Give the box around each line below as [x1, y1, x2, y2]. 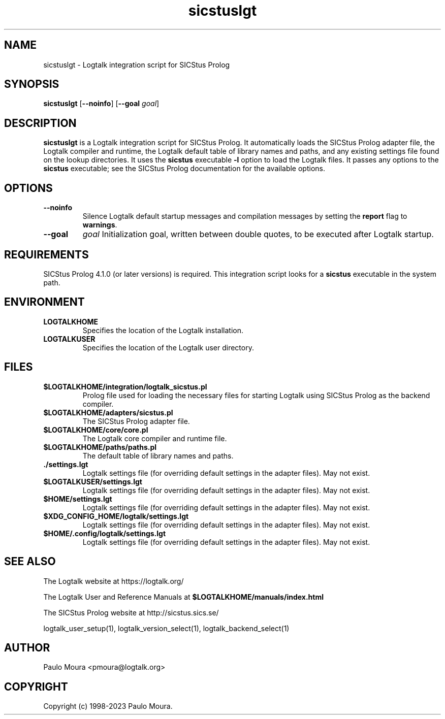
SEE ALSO [4, 555, 56, 568]
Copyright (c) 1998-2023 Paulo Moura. [43, 702, 173, 711]
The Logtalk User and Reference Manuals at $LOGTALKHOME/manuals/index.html [43, 592, 324, 601]
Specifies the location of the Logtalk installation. [82, 325, 244, 335]
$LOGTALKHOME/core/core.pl [43, 425, 148, 434]
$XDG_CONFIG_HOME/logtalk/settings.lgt [43, 511, 189, 520]
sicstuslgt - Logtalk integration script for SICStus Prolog [43, 60, 230, 69]
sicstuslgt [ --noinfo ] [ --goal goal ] [43, 99, 160, 108]
